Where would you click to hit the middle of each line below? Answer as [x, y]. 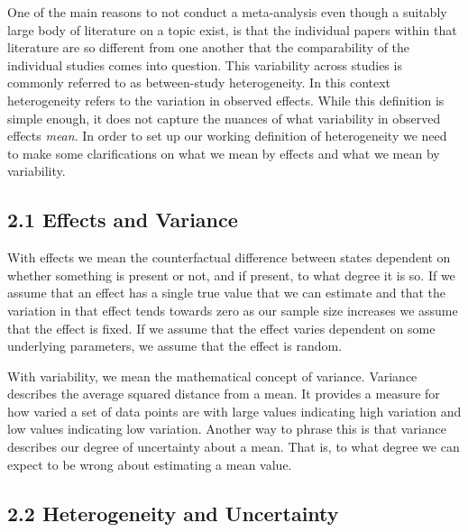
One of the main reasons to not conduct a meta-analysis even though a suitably [227, 12]
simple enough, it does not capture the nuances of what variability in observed [224, 118]
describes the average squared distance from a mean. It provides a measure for [224, 394]
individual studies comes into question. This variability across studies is [205, 64]
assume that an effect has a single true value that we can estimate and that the [227, 293]
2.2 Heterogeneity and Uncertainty [173, 513]
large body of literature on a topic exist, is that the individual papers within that [232, 29]
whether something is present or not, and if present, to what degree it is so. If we [231, 275]
